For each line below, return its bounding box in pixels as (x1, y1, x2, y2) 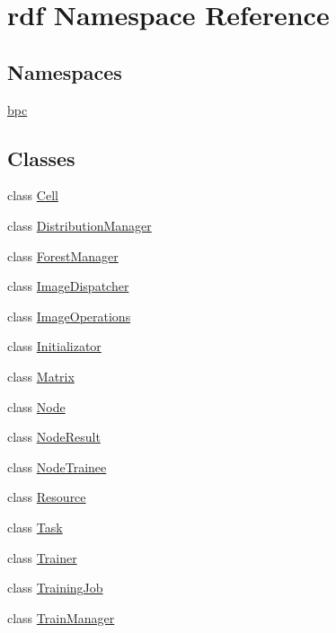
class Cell (7, 186, 58, 205)
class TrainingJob (7, 578, 103, 597)
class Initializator (7, 337, 102, 356)
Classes (7, 144, 75, 171)
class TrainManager (7, 608, 115, 627)
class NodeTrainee (7, 457, 107, 476)
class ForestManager (7, 246, 119, 265)
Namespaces (7, 57, 122, 85)
